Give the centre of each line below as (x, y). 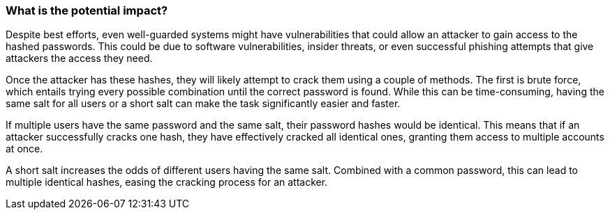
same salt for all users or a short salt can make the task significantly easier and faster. (203, 104)
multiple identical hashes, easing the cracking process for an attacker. (167, 182)
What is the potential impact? (87, 10)
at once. (24, 149)
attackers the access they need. (79, 58)
